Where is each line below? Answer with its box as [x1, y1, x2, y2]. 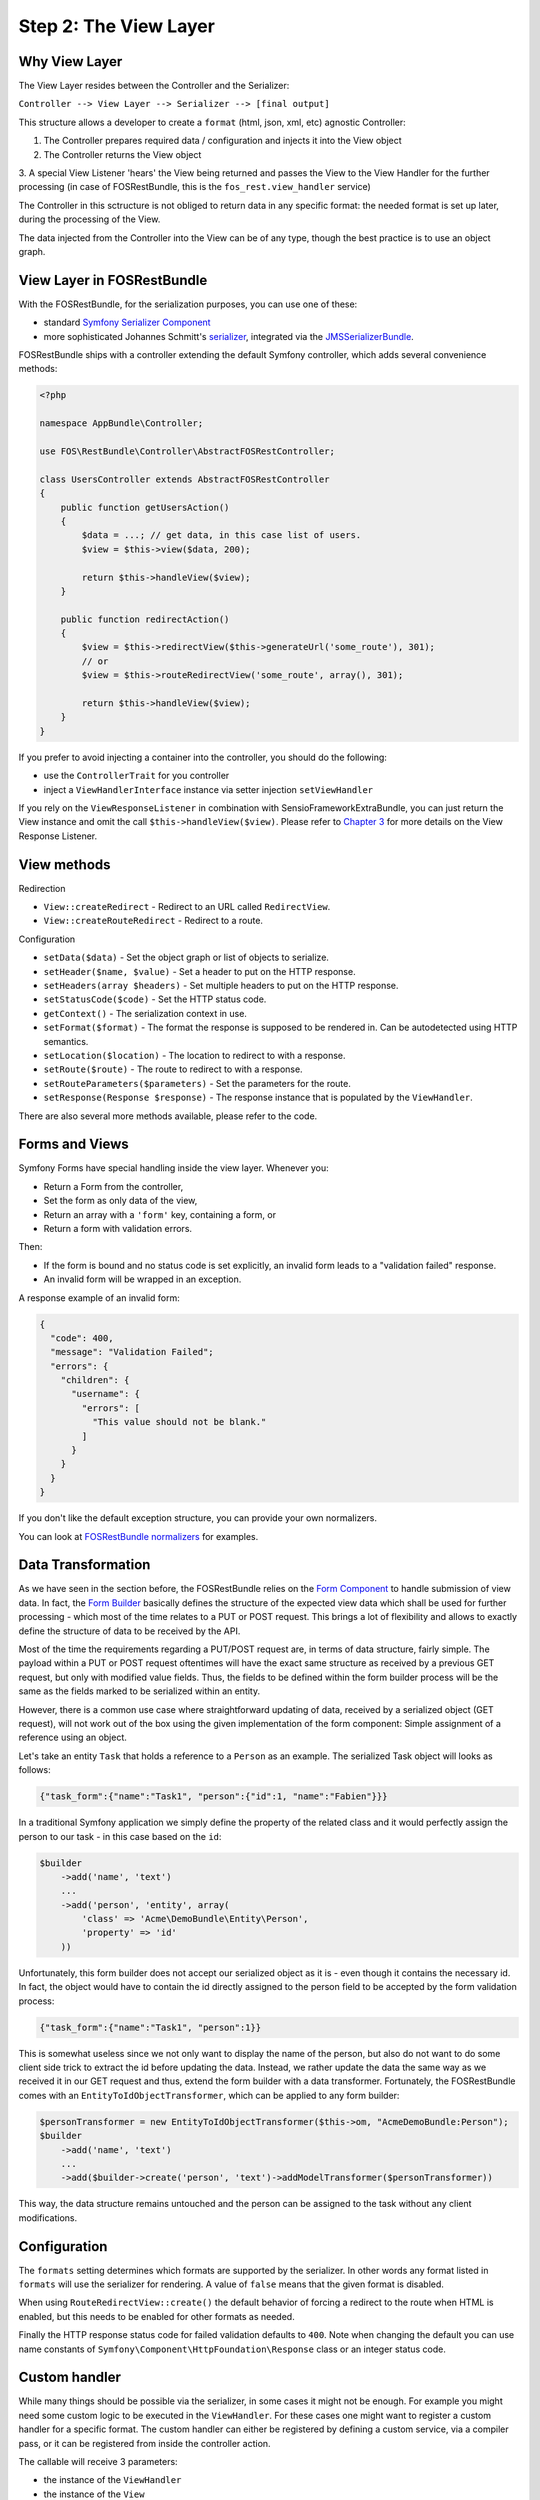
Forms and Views [18, 1136, 129, 1153]
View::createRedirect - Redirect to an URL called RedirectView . [43, 901, 331, 913]
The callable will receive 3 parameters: [18, 2456, 179, 2468]
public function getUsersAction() [60, 501, 230, 513]
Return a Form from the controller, [43, 1180, 184, 1192]
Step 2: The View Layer [18, 15, 215, 37]
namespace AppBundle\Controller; [39, 418, 204, 429]
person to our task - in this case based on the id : [18, 1830, 222, 1842]
